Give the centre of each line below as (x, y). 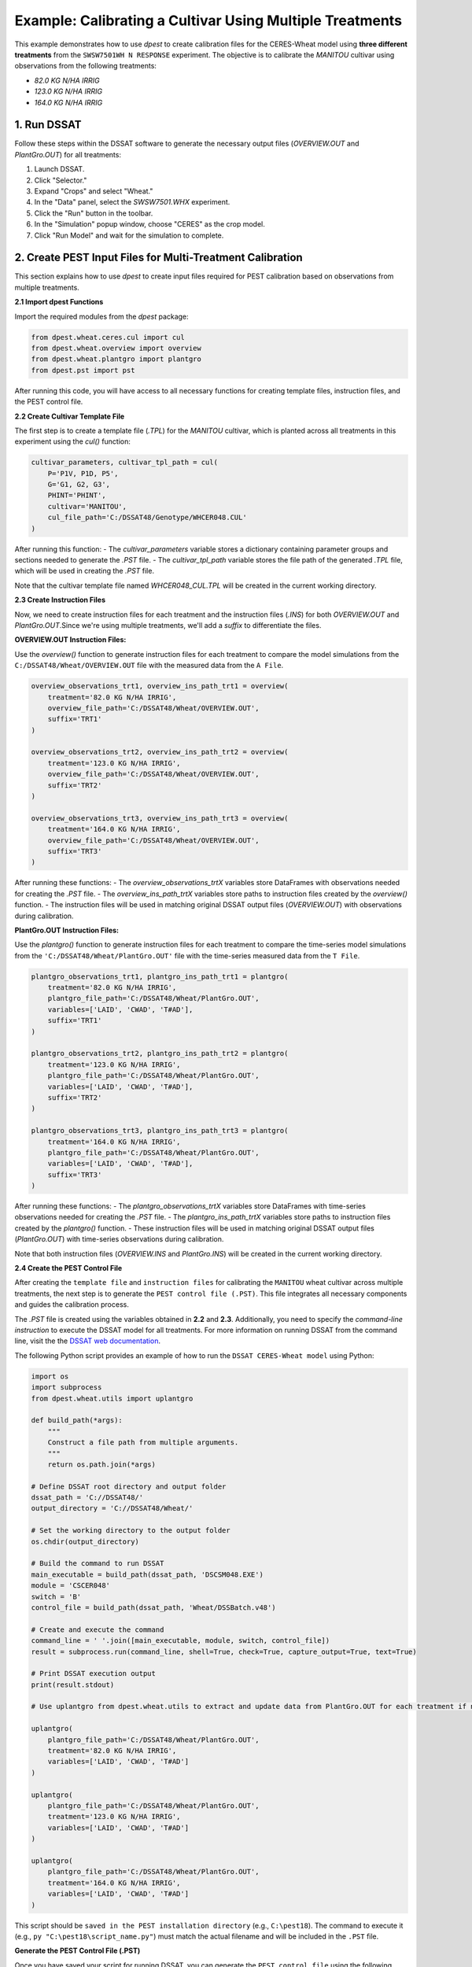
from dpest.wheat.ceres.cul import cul (108, 337)
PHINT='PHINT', (77, 495)
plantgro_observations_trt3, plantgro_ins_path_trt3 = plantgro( (160, 1131)
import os (50, 1376)
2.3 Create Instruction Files (60, 600)
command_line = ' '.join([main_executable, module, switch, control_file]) (181, 1641)
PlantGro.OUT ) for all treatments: (68, 154)
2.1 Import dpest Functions (59, 302)
